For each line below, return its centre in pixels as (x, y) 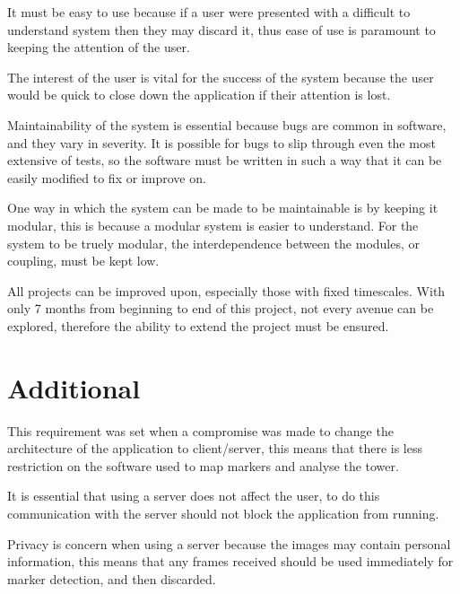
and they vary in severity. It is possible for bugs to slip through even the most (221, 142)
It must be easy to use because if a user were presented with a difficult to (209, 12)
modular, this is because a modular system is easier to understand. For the (213, 225)
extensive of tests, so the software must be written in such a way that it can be (225, 160)
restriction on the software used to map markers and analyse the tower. (203, 465)
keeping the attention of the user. (99, 47)
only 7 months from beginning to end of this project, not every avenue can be (221, 308)
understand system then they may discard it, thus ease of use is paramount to (221, 29)
